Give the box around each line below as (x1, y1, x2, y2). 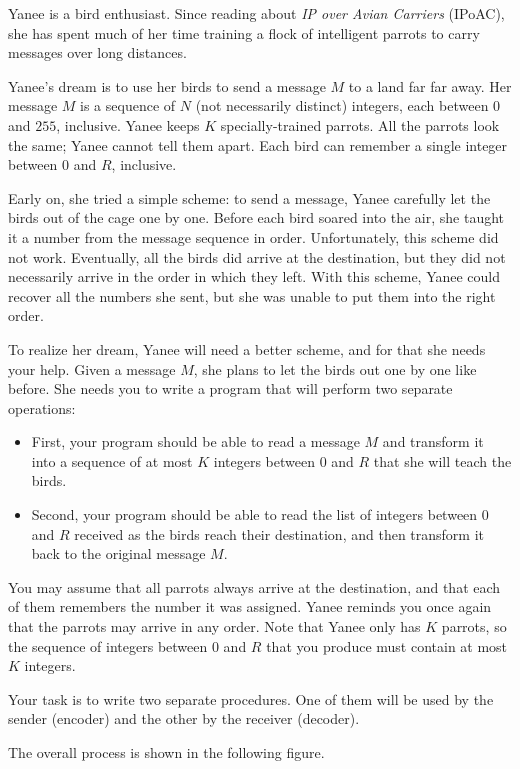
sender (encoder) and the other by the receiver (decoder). (8, 708, 360, 729)
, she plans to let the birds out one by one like (193, 358, 477, 379)
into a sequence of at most (31, 450, 193, 471)
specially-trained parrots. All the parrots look (220, 114, 500, 135)
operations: (8, 397, 76, 418)
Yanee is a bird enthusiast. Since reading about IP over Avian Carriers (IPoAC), (8, 3, 505, 23)
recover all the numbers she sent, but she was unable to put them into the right (8, 285, 496, 306)
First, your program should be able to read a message (31, 431, 360, 452)
